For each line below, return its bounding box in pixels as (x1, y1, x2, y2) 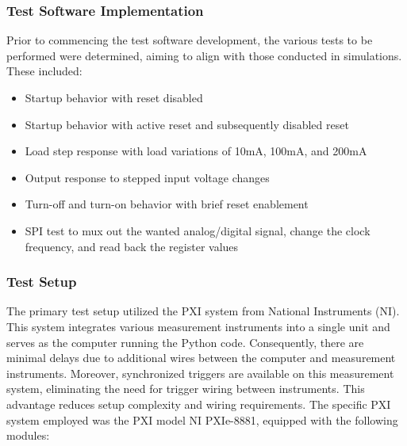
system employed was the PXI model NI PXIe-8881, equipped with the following (6, 411, 398, 428)
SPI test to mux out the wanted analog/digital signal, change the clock (25, 222, 371, 238)
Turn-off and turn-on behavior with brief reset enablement (25, 196, 309, 212)
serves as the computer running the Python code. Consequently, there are (6, 334, 364, 350)
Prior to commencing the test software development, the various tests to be (6, 32, 373, 48)
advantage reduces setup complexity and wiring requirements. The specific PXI (6, 395, 391, 412)
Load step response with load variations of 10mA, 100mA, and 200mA (25, 143, 367, 159)
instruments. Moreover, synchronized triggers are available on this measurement (6, 364, 394, 381)
